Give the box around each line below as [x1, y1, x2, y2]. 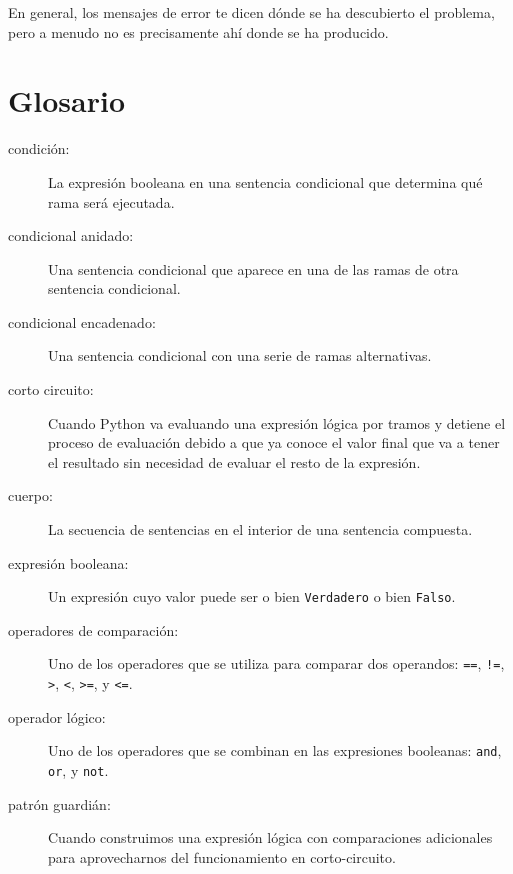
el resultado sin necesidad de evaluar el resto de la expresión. [48, 451, 421, 472]
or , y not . [48, 760, 109, 781]
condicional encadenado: [8, 311, 156, 332]
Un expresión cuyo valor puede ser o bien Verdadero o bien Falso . [48, 586, 456, 607]
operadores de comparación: [8, 619, 179, 640]
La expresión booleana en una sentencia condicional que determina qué [48, 171, 483, 192]
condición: [8, 138, 70, 159]
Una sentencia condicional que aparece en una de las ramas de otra [48, 258, 459, 279]
